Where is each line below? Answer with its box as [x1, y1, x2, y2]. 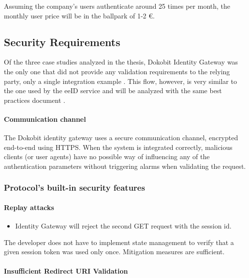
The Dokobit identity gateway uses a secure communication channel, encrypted [4, 132, 238, 143]
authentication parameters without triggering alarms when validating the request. [4, 161, 246, 171]
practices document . [4, 95, 65, 105]
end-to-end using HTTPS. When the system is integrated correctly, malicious [4, 142, 233, 152]
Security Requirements [4, 34, 120, 49]
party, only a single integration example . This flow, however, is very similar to [4, 76, 237, 86]
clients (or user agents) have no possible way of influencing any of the [4, 151, 210, 162]
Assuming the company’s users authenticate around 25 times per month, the [4, 1, 231, 11]
